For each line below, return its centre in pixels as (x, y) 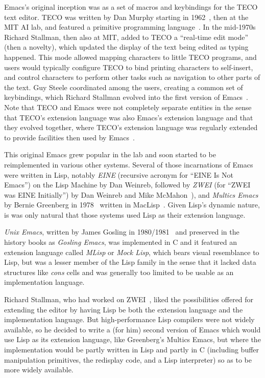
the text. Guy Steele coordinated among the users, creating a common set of (124, 87)
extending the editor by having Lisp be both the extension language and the (124, 309)
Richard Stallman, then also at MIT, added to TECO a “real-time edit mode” (126, 37)
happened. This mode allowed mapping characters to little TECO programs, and (130, 57)
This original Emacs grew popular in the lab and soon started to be (110, 154)
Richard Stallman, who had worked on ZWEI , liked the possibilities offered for (129, 299)
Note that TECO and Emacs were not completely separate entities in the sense (128, 107)
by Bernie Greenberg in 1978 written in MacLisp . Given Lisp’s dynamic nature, (132, 205)
